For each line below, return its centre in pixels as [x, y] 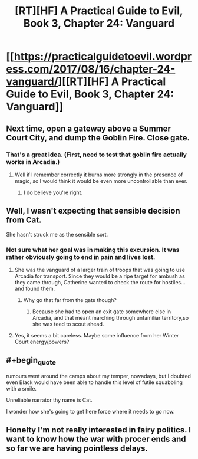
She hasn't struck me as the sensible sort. [57, 234]
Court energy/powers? [42, 342]
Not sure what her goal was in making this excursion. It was [93, 250]
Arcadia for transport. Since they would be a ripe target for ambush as [100, 276]
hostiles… [174, 282]
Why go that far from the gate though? [70, 300]
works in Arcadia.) [33, 162]
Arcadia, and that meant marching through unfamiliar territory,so [110, 317]
